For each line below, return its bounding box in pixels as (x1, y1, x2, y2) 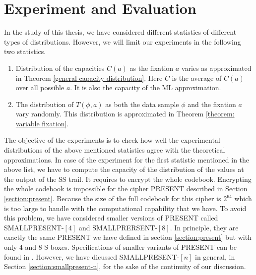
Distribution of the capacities (15, 62, 105, 73)
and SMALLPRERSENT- (78, 222, 158, 232)
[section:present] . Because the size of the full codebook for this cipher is (4, 193, 221, 204)
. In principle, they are (170, 222, 239, 232)
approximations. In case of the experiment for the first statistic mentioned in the (4, 154, 250, 165)
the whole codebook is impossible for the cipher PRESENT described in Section (4, 183, 248, 194)
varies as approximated (181, 62, 252, 73)
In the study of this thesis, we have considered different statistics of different (4, 27, 237, 37)
